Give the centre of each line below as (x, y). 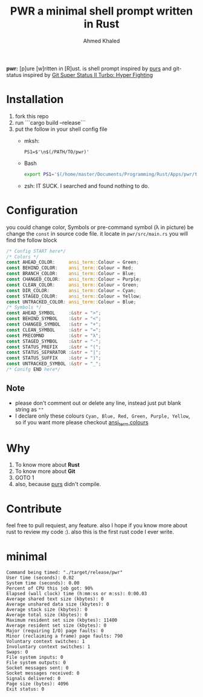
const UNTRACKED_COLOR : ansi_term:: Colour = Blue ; (71, 302)
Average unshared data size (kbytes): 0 (58, 604)
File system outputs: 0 (36, 663)
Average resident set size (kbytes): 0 (56, 625)
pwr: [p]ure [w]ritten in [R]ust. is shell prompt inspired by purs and (89, 68)
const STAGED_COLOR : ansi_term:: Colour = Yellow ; (74, 296)
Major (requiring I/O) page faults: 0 (55, 631)
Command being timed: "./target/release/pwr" (64, 573)
